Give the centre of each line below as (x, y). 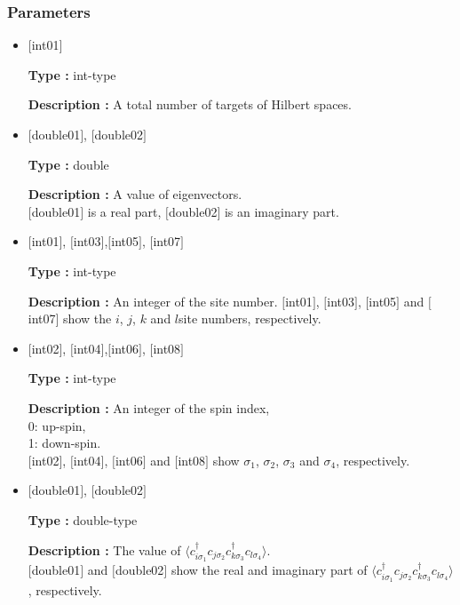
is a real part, (124, 211)
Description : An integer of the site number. (153, 301)
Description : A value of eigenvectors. (135, 194)
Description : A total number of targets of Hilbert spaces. (190, 104)
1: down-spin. (64, 443)
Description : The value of (104, 549)
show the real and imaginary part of (269, 570)
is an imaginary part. (282, 211)
